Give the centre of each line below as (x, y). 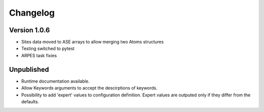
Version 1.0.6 (29, 30)
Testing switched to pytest (48, 48)
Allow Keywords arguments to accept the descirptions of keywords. (89, 88)
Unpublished (29, 69)
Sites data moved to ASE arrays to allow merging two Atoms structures (92, 42)
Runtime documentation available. (55, 81)
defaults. (30, 101)
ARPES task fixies (39, 55)
